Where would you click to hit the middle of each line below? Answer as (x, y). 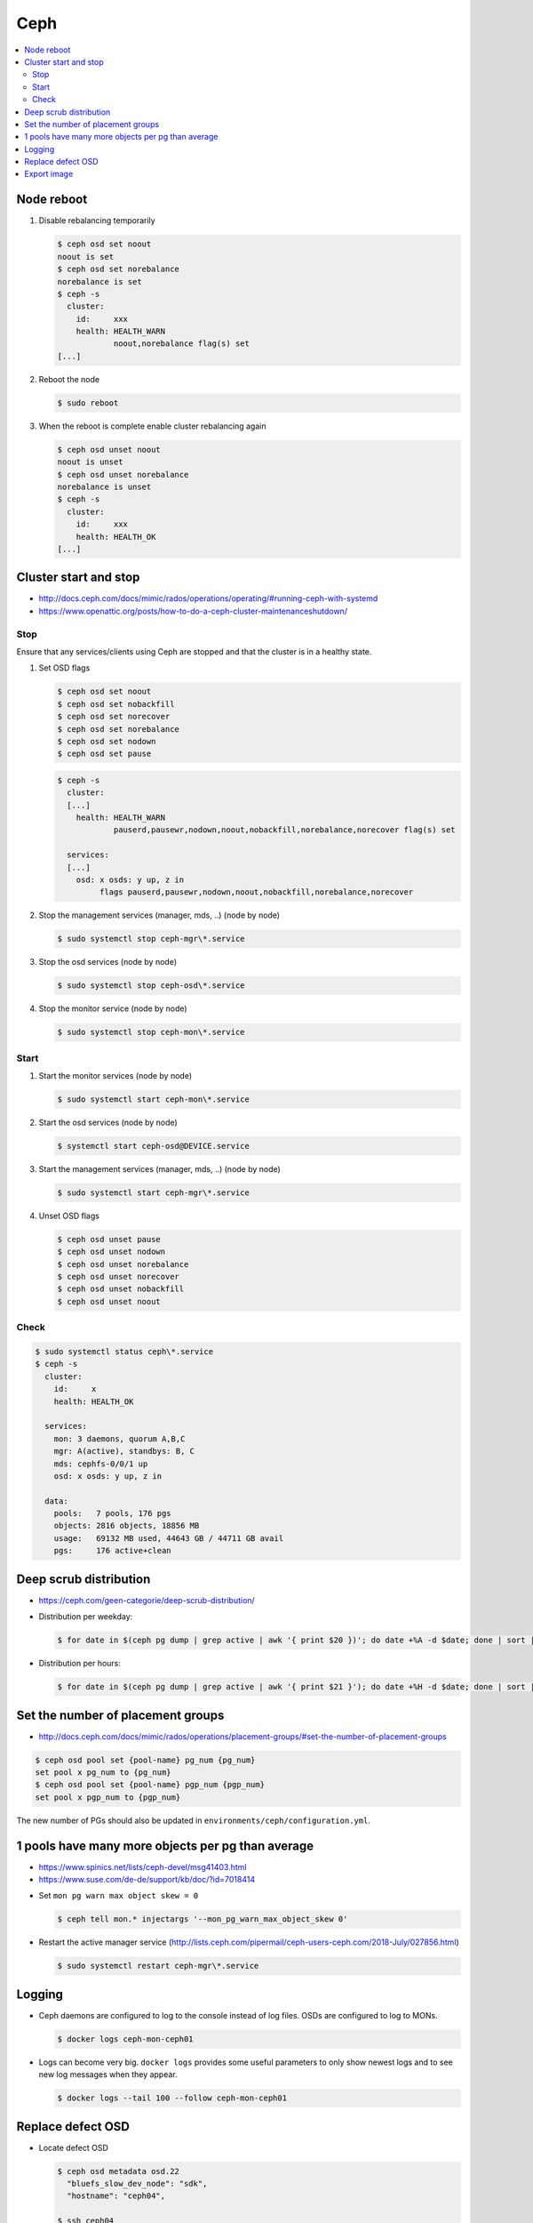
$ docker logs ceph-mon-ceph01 (126, 2039)
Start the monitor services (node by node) (115, 1076)
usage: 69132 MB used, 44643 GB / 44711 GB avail (169, 1538)
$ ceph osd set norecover (114, 717)
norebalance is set (99, 281)
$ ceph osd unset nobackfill (121, 1289)
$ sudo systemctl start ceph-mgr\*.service (154, 1192)
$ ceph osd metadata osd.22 (118, 2171)
